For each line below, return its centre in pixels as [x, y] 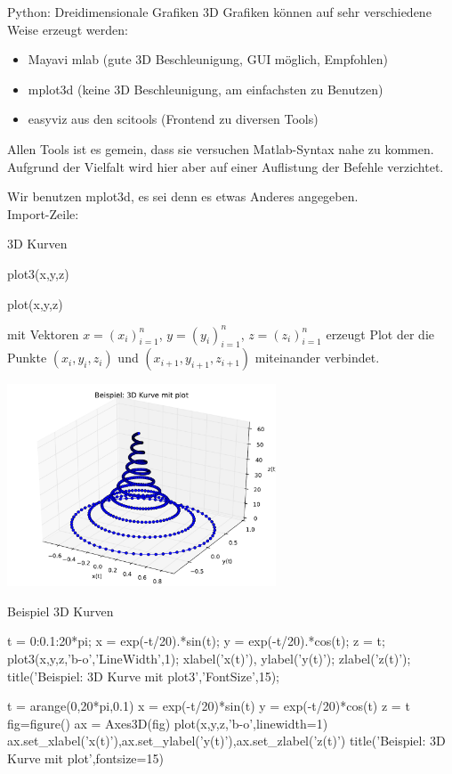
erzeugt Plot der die [380, 334]
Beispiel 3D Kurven [61, 611]
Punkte [27, 358]
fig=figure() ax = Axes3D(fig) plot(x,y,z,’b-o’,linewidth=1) [168, 723]
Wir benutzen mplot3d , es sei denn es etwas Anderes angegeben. [183, 196]
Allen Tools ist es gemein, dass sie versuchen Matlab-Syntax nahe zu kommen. [221, 148]
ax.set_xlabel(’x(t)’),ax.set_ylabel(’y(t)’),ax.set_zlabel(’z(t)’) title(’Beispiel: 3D [226, 741]
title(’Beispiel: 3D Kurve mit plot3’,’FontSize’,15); [144, 676]
